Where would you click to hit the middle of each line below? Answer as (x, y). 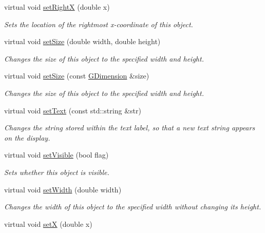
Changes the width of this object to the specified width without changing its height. (133, 207)
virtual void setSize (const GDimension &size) (77, 76)
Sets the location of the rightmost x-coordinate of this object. (99, 24)
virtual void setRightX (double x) (57, 7)
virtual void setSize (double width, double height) (82, 41)
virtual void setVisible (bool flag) (56, 155)
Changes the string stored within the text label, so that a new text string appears (130, 128)
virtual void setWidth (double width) (63, 189)
